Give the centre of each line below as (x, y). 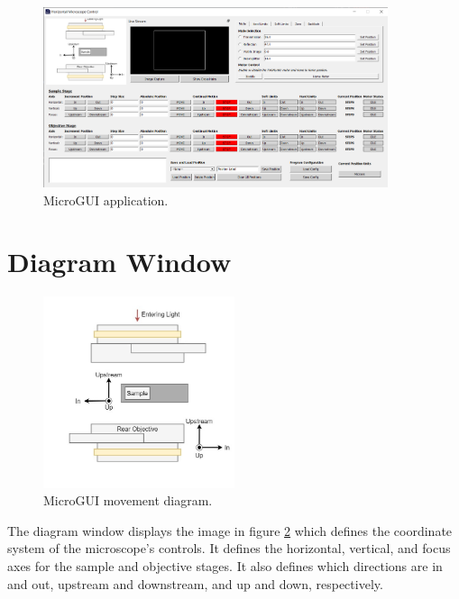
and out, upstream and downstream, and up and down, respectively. (195, 583)
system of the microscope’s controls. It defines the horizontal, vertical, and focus (229, 548)
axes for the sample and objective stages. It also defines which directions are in (225, 565)
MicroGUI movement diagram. (128, 500)
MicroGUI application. (106, 200)
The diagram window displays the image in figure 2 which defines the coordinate (230, 530)
